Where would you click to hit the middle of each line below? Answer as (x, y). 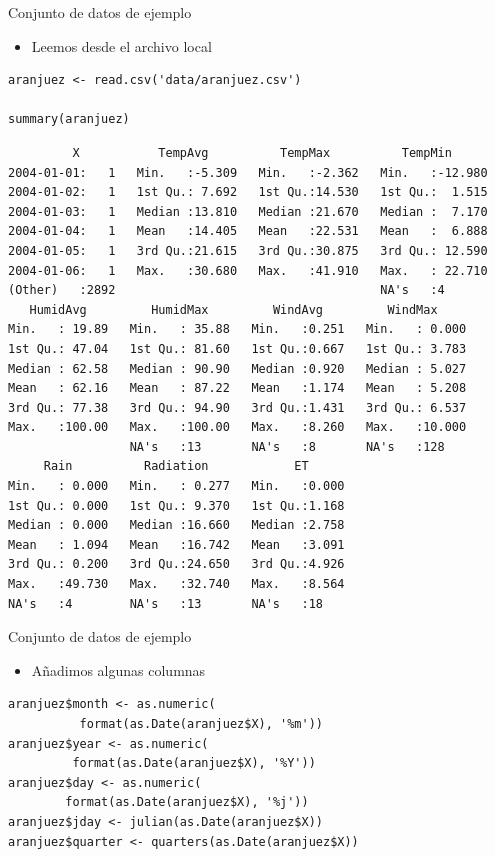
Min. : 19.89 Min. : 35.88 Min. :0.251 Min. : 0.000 (237, 329)
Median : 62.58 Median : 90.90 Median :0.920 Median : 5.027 (237, 368)
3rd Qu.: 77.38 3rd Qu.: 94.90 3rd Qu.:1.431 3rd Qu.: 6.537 (237, 407)
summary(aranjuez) (69, 119)
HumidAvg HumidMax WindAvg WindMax (233, 309)
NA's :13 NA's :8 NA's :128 (287, 446)
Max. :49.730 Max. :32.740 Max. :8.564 (176, 584)
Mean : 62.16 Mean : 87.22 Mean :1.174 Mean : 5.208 (237, 388)
